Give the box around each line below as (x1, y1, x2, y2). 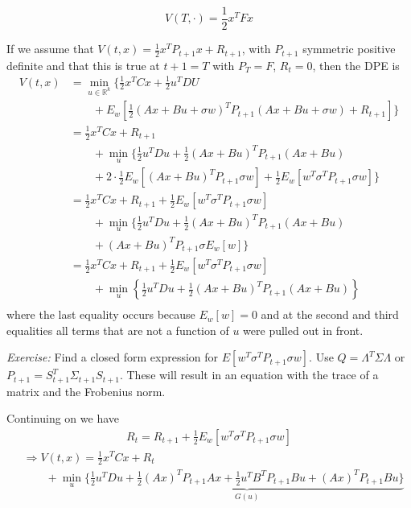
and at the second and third (261, 306, 399, 323)
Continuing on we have (6, 410, 119, 427)
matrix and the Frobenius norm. (6, 382, 166, 399)
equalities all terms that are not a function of (6, 321, 229, 338)
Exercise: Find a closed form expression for (6, 349, 219, 366)
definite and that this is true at (6, 56, 160, 73)
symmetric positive (302, 40, 396, 57)
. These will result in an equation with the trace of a (119, 366, 379, 383)
